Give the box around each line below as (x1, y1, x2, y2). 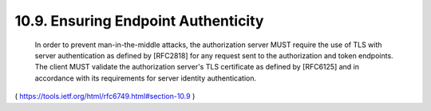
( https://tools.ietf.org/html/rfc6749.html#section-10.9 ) (14, 92, 196, 101)
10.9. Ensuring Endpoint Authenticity (14, 12, 264, 30)
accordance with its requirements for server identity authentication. (34, 73, 257, 83)
